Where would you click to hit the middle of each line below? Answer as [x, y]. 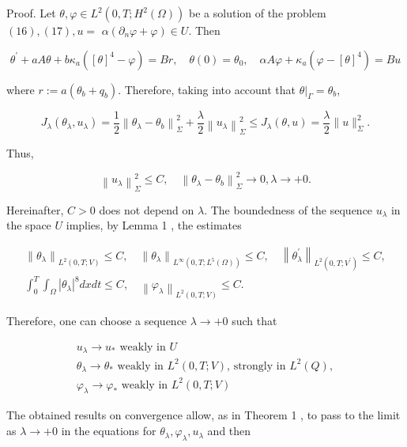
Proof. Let [31, 13]
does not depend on [147, 209]
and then [229, 431]
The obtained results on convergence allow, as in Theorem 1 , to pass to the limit [203, 415]
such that [254, 321]
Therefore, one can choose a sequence [97, 321]
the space [29, 225]
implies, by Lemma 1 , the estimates [154, 225]
